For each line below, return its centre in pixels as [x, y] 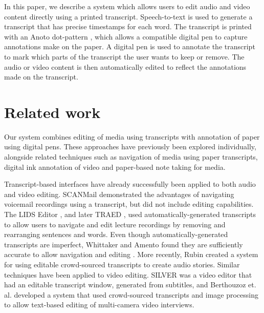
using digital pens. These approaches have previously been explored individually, [130, 146]
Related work [52, 112]
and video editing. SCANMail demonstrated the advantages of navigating [119, 194]
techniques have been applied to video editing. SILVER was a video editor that [128, 274]
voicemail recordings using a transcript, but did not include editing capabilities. [129, 204]
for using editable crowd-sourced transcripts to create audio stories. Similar [122, 264]
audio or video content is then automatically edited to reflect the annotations [125, 66]
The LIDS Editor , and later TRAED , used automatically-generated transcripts [130, 214]
